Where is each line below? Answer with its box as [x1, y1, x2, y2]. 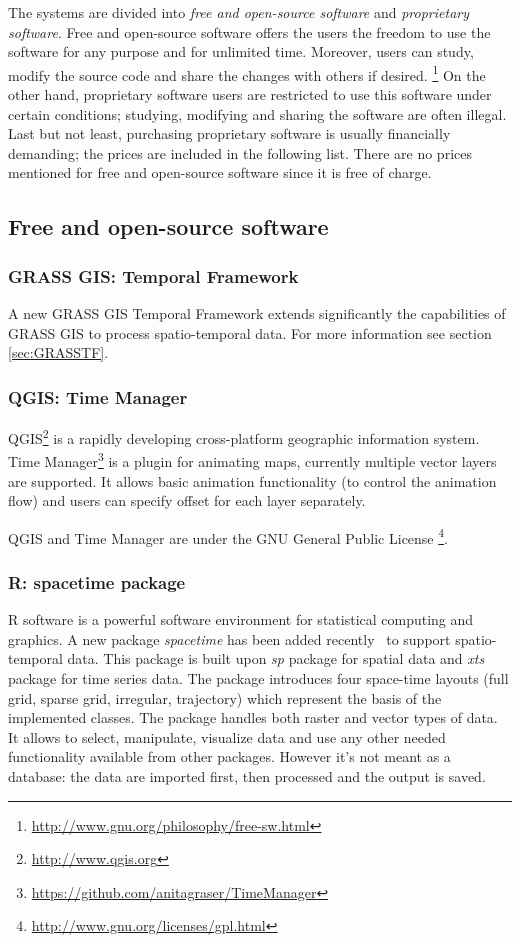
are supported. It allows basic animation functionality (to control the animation [8, 470, 497, 491]
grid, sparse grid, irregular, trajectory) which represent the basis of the [8, 687, 442, 708]
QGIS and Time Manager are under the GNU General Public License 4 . [8, 524, 448, 548]
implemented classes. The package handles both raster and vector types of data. [8, 707, 498, 728]
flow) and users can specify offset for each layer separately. [8, 490, 366, 511]
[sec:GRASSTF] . [8, 342, 109, 363]
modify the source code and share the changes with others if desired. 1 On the [8, 61, 486, 85]
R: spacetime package [8, 569, 186, 594]
